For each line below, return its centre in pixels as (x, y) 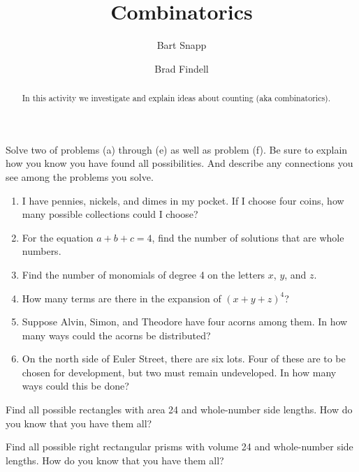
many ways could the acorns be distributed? (116, 335)
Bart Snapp (182, 45)
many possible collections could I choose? (110, 214)
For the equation (58, 237)
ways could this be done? (75, 386)
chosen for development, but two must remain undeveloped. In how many (179, 372)
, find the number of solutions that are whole (248, 237)
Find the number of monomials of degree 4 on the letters (144, 274)
